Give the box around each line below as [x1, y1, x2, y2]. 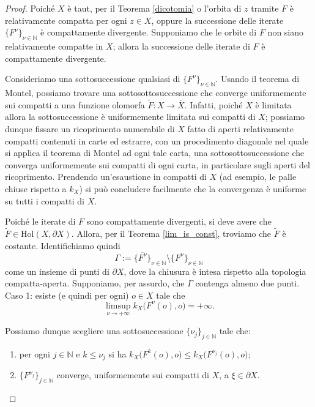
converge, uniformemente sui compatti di [56, 368, 209, 381]
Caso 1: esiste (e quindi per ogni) [5, 288, 129, 301]
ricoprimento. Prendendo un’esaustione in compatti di [5, 170, 207, 183]
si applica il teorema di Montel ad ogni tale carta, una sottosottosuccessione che [5, 146, 305, 159]
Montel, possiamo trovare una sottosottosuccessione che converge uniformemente [5, 86, 306, 99]
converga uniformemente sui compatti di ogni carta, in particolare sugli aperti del [5, 158, 310, 171]
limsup [105, 301, 131, 310]
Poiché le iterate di [5, 215, 76, 228]
